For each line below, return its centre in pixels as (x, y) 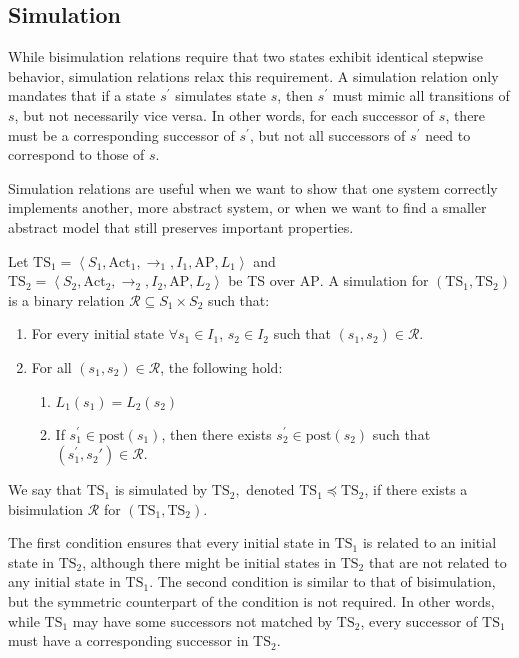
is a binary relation (66, 299)
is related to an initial (429, 542)
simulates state (221, 95)
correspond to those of (76, 154)
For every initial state (97, 333)
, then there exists (216, 433)
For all (51, 366)
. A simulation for (374, 280)
